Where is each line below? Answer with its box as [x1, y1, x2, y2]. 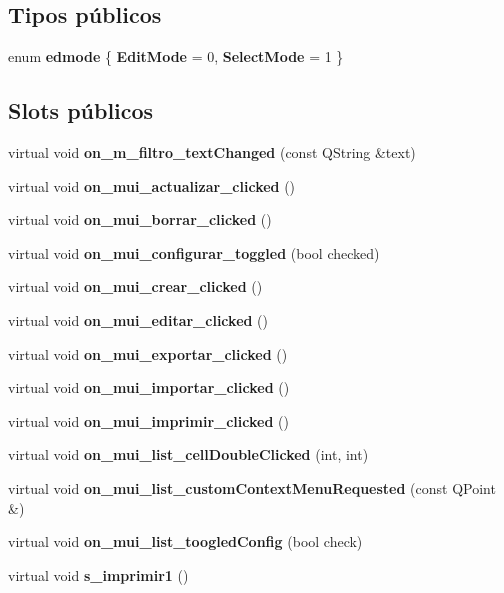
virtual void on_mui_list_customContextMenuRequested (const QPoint [8, 477, 496, 498]
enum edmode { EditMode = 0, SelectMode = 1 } [8, 46, 344, 67]
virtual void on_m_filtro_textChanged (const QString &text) [8, 142, 416, 162]
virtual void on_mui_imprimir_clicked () [8, 410, 289, 431]
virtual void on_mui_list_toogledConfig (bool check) [8, 531, 363, 552]
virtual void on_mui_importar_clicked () [8, 377, 290, 398]
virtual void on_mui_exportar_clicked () [8, 343, 288, 364]
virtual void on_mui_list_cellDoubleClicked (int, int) [8, 444, 369, 465]
